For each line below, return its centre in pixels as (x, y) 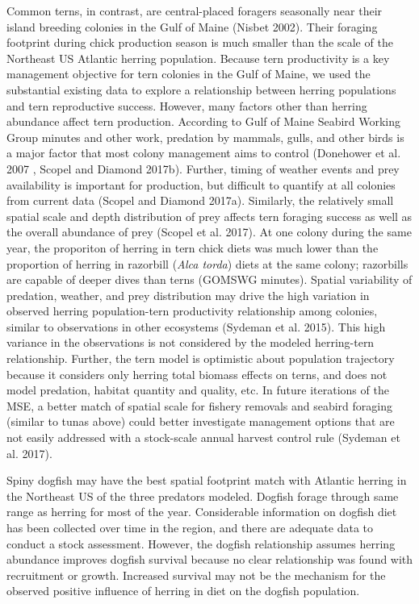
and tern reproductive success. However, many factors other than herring (187, 105)
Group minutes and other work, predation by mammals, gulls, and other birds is (205, 137)
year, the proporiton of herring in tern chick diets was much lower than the (193, 247)
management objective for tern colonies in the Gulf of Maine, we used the (189, 74)
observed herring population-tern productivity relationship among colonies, (192, 311)
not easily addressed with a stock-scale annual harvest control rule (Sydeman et (203, 437)
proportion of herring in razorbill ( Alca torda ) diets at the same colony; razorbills (207, 263)
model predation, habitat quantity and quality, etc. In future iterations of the (198, 390)
